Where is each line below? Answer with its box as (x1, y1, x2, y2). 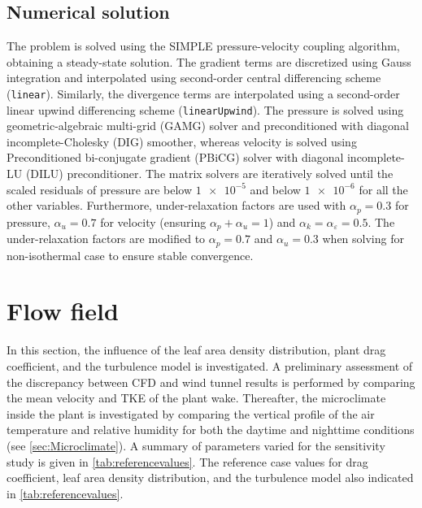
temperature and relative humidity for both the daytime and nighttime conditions (7, 421, 415, 438)
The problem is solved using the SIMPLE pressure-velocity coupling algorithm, (7, 37, 400, 54)
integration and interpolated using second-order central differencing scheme (7, 69, 381, 86)
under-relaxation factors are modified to (7, 230, 206, 247)
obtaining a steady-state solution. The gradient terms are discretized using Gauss (7, 53, 411, 70)
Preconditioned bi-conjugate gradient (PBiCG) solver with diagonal (7, 149, 344, 166)
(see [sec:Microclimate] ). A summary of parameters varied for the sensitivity (7, 436, 385, 454)
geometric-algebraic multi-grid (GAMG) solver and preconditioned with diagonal (7, 117, 409, 134)
